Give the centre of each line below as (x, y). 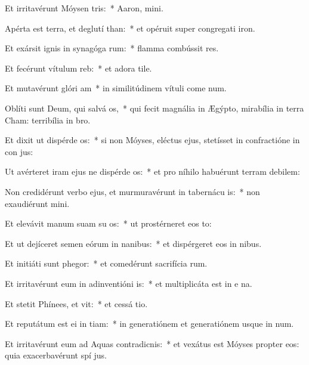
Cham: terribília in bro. (48, 120)
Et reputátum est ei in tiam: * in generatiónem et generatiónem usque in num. (149, 324)
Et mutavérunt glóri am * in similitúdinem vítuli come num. (116, 88)
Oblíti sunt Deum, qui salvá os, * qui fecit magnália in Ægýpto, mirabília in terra (154, 108)
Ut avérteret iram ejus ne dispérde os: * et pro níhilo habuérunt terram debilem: (152, 171)
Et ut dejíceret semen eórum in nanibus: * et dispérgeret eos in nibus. (133, 243)
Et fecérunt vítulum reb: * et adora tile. (78, 68)
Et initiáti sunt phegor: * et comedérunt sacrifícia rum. (106, 263)
